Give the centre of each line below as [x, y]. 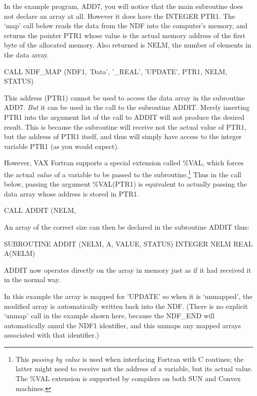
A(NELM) [20, 253]
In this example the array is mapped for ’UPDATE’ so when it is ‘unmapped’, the [128, 296]
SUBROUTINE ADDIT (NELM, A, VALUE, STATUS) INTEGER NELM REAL [128, 243]
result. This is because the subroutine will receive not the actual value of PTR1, [125, 126]
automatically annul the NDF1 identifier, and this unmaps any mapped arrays [123, 325]
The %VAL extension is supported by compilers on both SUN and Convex [128, 378]
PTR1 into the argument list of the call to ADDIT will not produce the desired [124, 117]
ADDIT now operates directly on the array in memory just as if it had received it [128, 270]
